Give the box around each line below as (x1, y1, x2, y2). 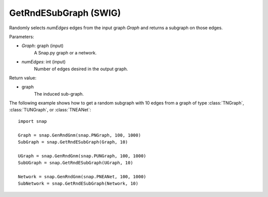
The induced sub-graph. (34, 91, 84, 97)
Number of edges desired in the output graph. (34, 66, 129, 72)
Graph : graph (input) (21, 43, 64, 49)
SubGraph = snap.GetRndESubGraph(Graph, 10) (18, 139, 129, 145)
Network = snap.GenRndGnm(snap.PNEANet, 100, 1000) (18, 174, 146, 179)
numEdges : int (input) (21, 59, 66, 65)
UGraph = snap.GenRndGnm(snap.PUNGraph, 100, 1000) (18, 153, 146, 158)
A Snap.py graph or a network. (34, 49, 97, 55)
